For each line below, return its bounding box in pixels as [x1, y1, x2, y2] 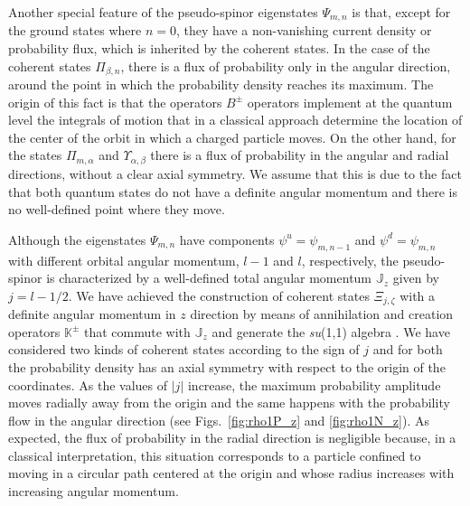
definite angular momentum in [8, 305, 176, 323]
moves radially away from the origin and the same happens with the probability [8, 393, 450, 412]
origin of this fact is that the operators [8, 92, 222, 111]
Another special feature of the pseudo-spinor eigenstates [8, 3, 318, 21]
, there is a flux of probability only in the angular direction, [120, 56, 451, 75]
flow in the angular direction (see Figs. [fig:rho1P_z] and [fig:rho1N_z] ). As [8, 410, 429, 429]
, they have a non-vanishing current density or [175, 21, 432, 40]
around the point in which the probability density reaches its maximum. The [8, 75, 434, 94]
